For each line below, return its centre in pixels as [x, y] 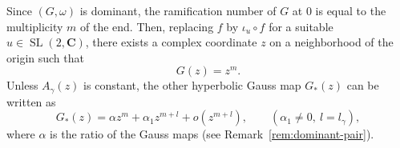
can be [363, 85]
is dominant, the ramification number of [178, 10]
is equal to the [351, 10]
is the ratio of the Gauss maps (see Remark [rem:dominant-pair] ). [212, 134]
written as [31, 101]
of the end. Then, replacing [147, 26]
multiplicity [35, 26]
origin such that [45, 57]
